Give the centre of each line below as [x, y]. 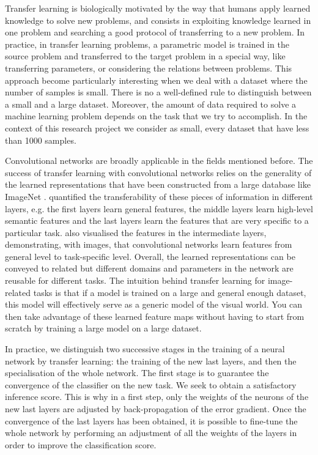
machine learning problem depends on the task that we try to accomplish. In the [156, 116]
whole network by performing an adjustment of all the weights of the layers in [151, 433]
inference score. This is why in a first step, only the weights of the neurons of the [157, 397]
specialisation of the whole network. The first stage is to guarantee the [137, 373]
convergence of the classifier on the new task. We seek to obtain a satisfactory [151, 384]
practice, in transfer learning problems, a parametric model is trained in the [147, 44]
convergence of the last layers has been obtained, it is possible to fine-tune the [151, 420]
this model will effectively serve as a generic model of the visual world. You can [154, 304]
